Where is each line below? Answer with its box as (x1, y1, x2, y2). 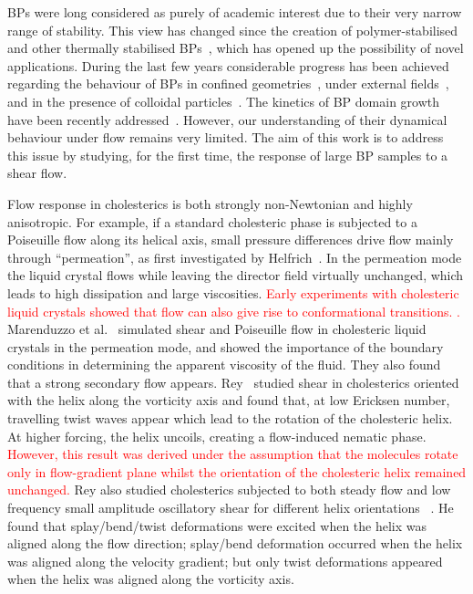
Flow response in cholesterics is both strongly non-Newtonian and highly (7, 193, 413, 213)
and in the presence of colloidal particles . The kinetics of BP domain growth (7, 91, 440, 110)
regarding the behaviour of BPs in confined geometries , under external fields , (7, 74, 449, 93)
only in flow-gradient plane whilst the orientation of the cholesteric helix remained (7, 462, 467, 481)
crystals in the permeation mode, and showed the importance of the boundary (7, 337, 444, 356)
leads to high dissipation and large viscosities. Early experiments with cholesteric (7, 283, 459, 302)
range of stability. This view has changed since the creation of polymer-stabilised (7, 20, 458, 39)
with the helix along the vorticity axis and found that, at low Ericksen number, (7, 391, 450, 410)
